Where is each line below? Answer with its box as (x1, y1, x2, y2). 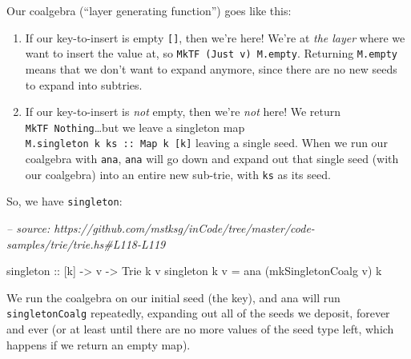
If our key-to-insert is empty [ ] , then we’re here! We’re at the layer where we (25, 29, 405, 46)
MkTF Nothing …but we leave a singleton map (25, 118, 245, 135)
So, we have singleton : (6, 193, 123, 209)
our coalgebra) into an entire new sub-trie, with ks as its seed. (25, 166, 331, 182)
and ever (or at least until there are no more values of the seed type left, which (6, 321, 394, 337)
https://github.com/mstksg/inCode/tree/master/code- (54, 219, 315, 236)
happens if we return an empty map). (6, 336, 191, 353)
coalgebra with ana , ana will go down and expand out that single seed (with (25, 150, 399, 166)
